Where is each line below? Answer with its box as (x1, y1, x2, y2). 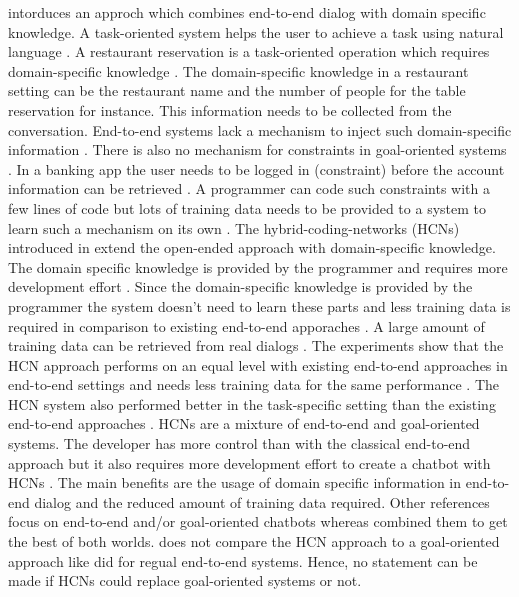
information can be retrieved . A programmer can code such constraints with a (8, 178, 490, 199)
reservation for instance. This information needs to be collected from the (8, 99, 452, 120)
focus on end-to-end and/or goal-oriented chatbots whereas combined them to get (8, 511, 508, 532)
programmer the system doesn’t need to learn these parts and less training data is (8, 295, 511, 316)
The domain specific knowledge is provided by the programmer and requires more (8, 256, 508, 277)
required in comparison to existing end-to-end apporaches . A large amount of (8, 315, 485, 336)
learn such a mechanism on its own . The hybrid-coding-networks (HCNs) (8, 217, 460, 238)
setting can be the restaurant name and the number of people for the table (8, 80, 466, 101)
